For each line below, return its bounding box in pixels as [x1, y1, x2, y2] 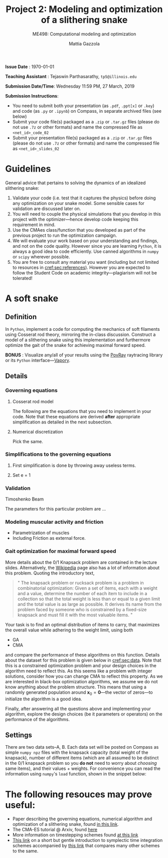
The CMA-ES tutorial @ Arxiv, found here [12, 827, 98, 833]
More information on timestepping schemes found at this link [12, 832, 138, 838]
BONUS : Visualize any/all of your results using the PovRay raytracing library [5, 351, 163, 358]
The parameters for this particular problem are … [5, 506, 106, 512]
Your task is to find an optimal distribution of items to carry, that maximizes [5, 621, 160, 627]
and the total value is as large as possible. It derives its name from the [17, 601, 162, 607]
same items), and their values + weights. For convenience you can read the [5, 765, 160, 771]
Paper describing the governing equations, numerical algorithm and [12, 816, 152, 822]
